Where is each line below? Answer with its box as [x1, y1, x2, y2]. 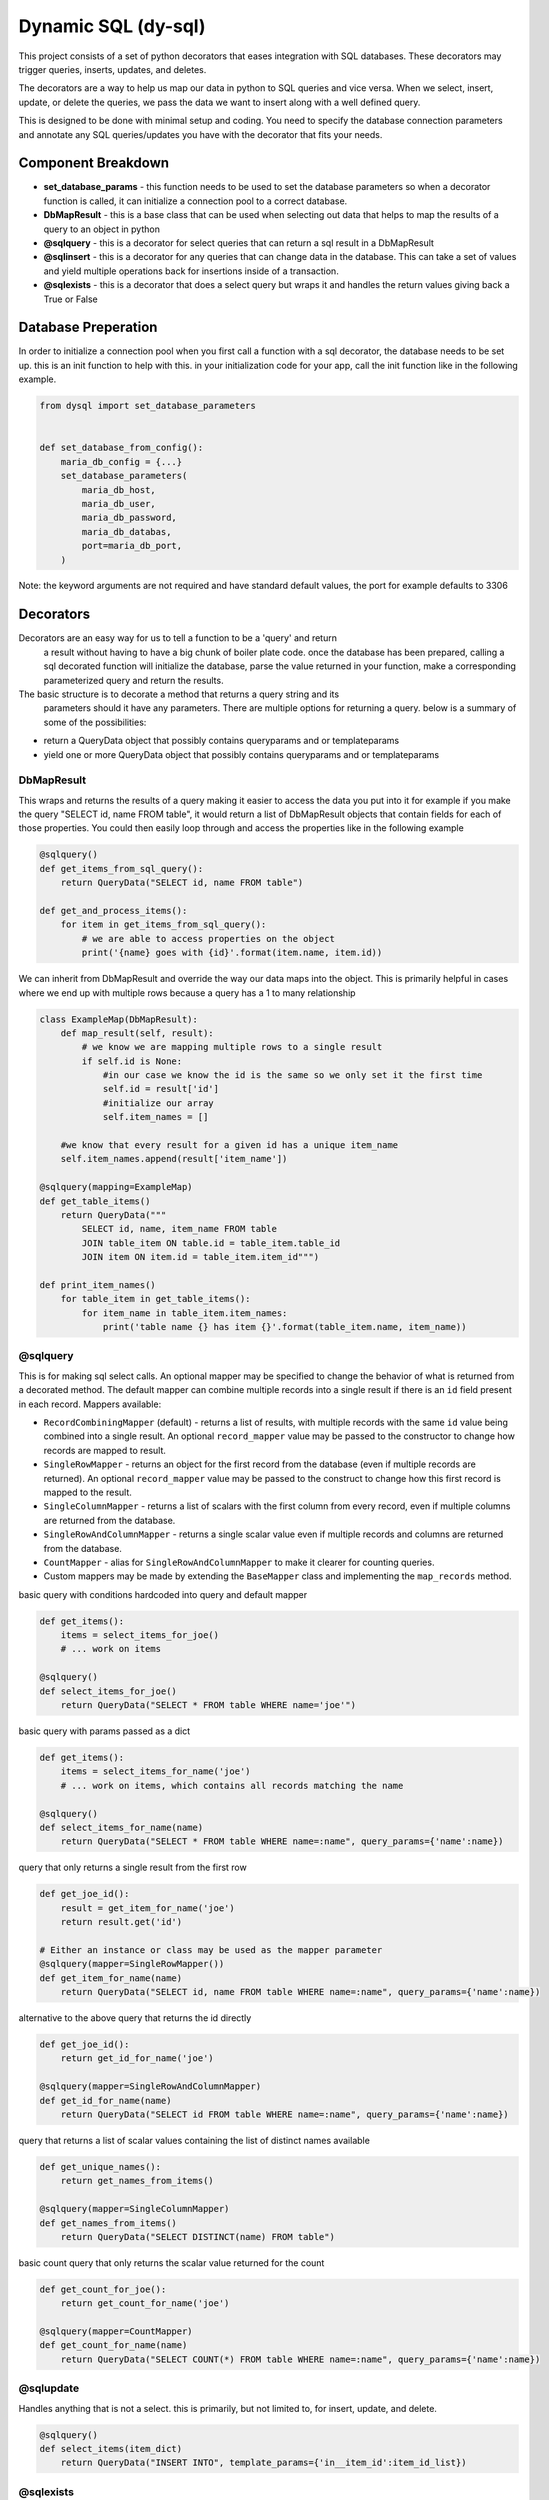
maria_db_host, [81, 484, 157, 495]
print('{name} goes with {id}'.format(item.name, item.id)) [81, 947, 383, 959]
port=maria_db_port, [81, 540, 183, 552]
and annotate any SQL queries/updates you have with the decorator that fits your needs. [18, 128, 383, 140]
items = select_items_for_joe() [60, 1630, 220, 1641]
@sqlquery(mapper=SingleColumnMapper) [39, 2203, 230, 2215]
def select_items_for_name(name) [39, 1821, 204, 1833]
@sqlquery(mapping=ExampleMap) [39, 1181, 194, 1193]
